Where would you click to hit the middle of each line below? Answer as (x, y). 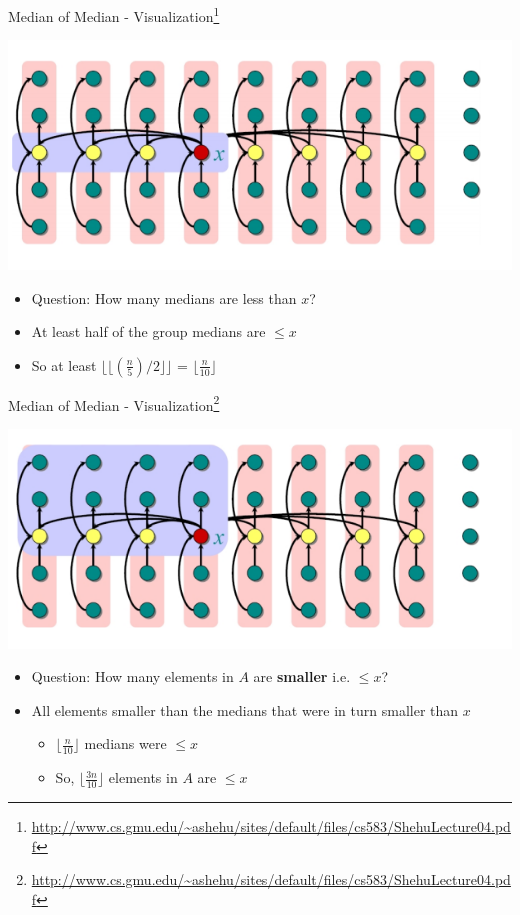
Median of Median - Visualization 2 (114, 403)
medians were (125, 743)
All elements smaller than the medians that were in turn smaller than (245, 709)
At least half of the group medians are (148, 331)
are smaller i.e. (302, 676)
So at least (64, 364)
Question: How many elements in (132, 676)
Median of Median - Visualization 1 (114, 14)
